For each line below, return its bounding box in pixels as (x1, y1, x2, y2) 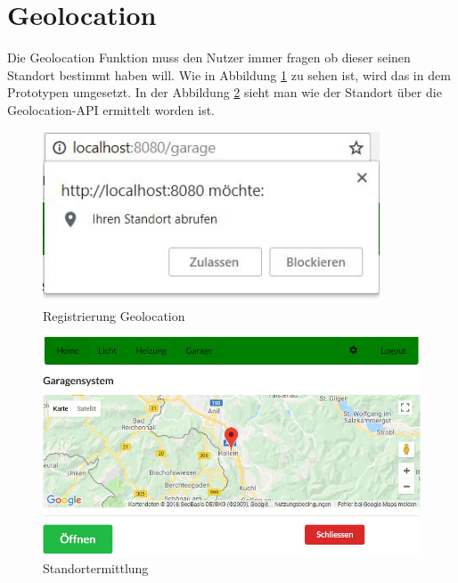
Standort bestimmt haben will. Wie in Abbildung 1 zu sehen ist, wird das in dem (7, 65, 451, 84)
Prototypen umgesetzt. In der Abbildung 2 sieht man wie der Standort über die (7, 83, 442, 102)
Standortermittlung (43, 558, 149, 577)
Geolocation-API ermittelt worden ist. (7, 100, 216, 119)
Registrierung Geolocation (43, 306, 185, 324)
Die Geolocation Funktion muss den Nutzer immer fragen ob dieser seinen (7, 48, 411, 67)
